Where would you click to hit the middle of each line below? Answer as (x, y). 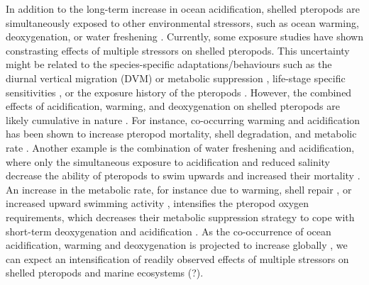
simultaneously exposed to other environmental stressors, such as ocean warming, (182, 22)
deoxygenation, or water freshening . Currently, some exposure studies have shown (184, 37)
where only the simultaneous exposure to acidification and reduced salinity (168, 161)
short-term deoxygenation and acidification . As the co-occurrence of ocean (169, 231)
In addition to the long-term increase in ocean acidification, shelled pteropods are (183, 9)
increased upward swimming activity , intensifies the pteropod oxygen (158, 203)
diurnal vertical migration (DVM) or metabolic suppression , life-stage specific (176, 78)
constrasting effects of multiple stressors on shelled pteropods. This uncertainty (178, 50)
